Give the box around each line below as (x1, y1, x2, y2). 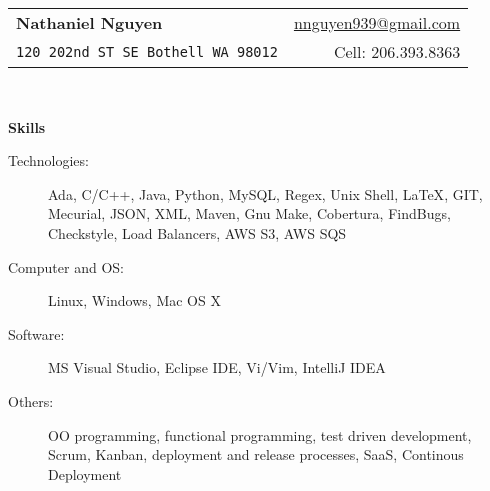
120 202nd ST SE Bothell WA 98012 (16, 43, 278, 60)
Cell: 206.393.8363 (333, 40, 461, 63)
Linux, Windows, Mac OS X (48, 290, 221, 311)
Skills (8, 116, 46, 137)
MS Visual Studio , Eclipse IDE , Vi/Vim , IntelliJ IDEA (48, 357, 386, 378)
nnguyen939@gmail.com (293, 11, 461, 34)
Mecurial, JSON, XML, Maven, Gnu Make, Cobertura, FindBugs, (48, 203, 451, 224)
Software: (8, 323, 65, 344)
